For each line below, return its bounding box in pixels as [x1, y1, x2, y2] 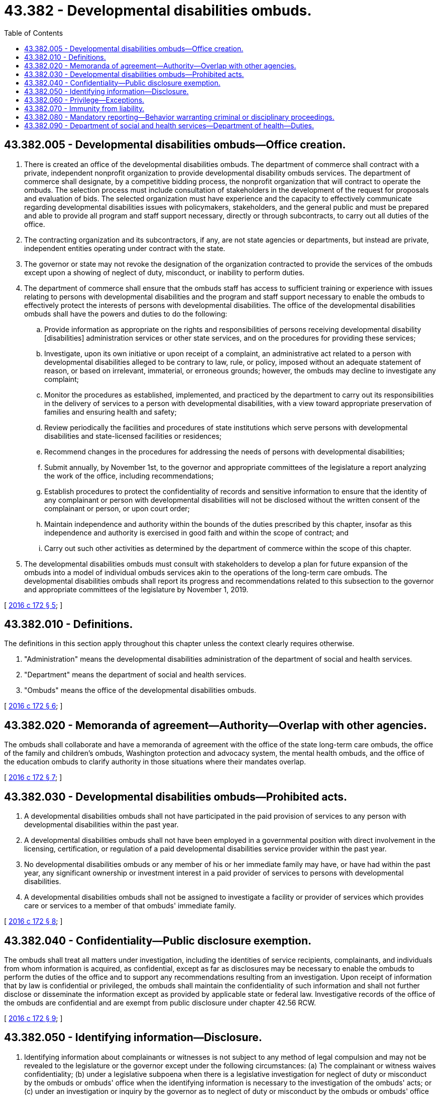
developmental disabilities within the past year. [24, 820, 179, 829]
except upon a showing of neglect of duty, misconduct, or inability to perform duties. [24, 268, 305, 277]
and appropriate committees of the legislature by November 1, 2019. [24, 585, 249, 594]
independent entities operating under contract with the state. [24, 244, 226, 253]
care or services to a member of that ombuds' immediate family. [24, 901, 236, 910]
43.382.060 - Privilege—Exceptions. [24, 95, 145, 104]
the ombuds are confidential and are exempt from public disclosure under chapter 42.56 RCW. [4, 998, 316, 1007]
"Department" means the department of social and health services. [24, 670, 246, 679]
